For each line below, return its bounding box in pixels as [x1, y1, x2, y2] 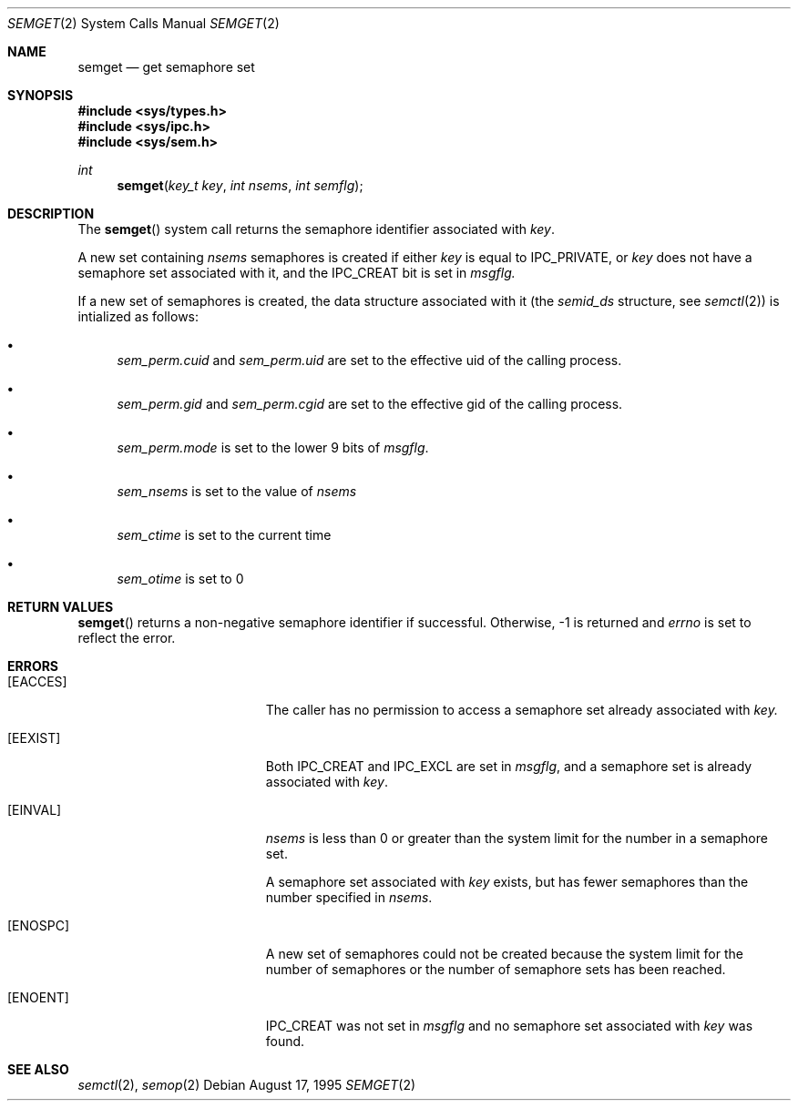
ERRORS [7, 658, 59, 674]
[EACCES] [7, 674, 67, 689]
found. [265, 1033, 305, 1049]
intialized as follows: [77, 309, 199, 324]
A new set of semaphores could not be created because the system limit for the [265, 946, 743, 961]
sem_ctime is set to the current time [117, 527, 332, 543]
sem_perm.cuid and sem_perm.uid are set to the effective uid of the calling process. [117, 352, 622, 368]
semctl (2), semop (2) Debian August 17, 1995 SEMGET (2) [77, 1077, 416, 1093]
